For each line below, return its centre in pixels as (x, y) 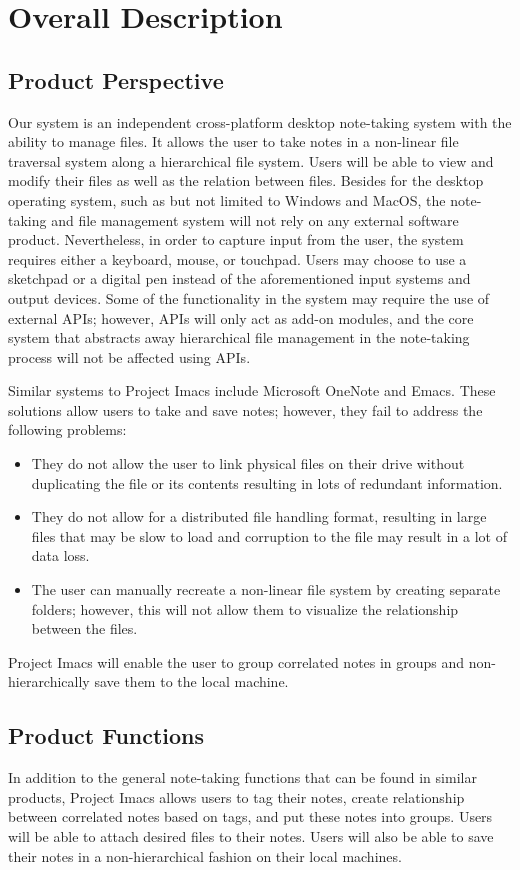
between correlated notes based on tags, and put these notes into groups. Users (250, 816)
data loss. (60, 555)
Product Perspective (116, 79)
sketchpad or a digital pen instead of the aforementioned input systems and (239, 278)
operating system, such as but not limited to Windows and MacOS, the (227, 199)
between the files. (84, 628)
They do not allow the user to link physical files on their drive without (248, 463)
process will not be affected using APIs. (129, 356)
